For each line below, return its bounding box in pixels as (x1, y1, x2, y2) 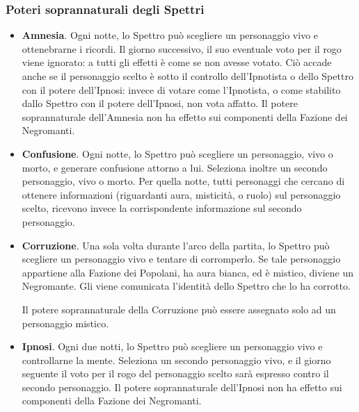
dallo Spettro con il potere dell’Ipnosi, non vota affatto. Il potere (22, 96, 298, 110)
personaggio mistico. (22, 315, 109, 330)
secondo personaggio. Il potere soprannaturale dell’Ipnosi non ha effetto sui (22, 379, 342, 394)
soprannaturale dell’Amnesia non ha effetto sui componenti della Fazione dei (22, 109, 348, 124)
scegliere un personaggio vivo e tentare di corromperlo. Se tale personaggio (22, 252, 341, 266)
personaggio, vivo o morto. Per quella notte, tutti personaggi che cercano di (22, 174, 345, 188)
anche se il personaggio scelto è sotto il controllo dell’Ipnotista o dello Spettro (22, 69, 353, 83)
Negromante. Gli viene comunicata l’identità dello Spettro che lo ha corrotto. (22, 279, 351, 293)
